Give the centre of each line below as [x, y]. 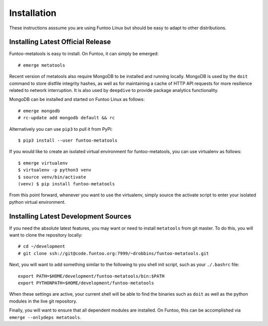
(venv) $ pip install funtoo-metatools [67, 184]
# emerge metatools [42, 65]
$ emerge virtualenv [43, 163]
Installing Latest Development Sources [70, 216]
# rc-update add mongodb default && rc [67, 118]
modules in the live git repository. [43, 301]
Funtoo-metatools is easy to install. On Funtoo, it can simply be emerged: [84, 54]
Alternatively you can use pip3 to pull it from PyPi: [61, 129]
